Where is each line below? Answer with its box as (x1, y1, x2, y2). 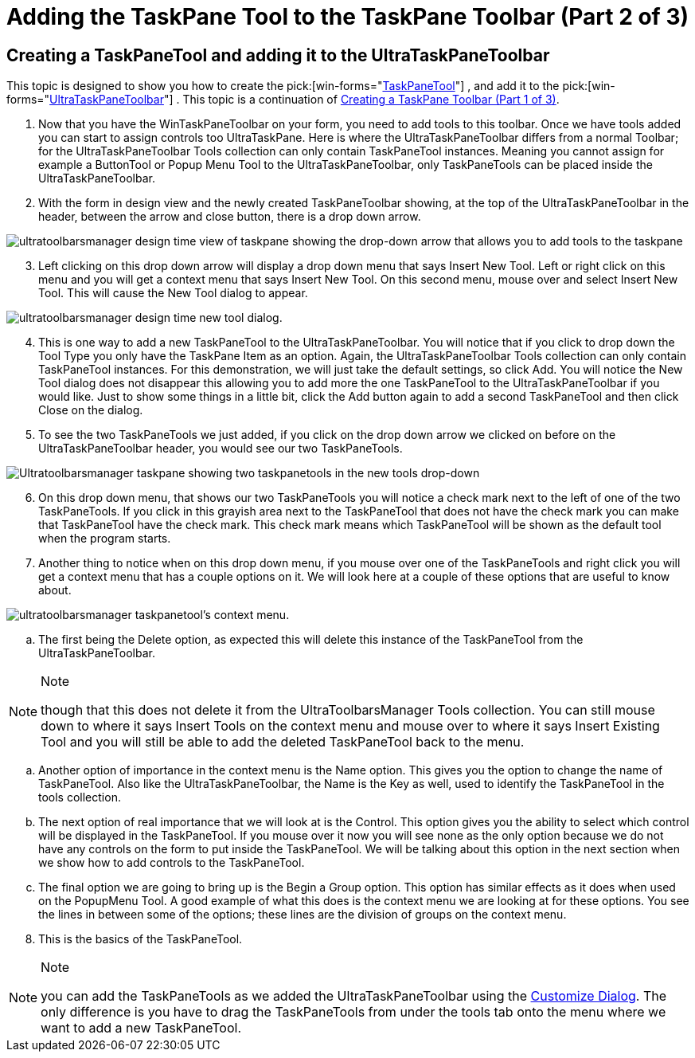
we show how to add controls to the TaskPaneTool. (38, 856, 305, 870)
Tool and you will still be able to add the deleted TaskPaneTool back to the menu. (41, 734, 525, 750)
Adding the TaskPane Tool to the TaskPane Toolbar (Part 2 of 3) (6, 3, 689, 30)
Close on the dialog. (38, 403, 143, 417)
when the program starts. (38, 531, 171, 546)
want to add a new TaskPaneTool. (41, 1020, 241, 1036)
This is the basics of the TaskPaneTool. (38, 932, 243, 946)
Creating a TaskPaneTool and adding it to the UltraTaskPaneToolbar (6, 45, 550, 65)
